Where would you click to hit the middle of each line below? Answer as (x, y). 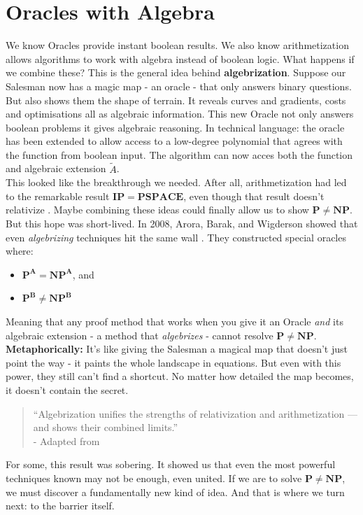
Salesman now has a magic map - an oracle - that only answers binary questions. (179, 86)
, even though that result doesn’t (254, 196)
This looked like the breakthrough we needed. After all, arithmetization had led (176, 182)
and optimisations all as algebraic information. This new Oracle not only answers (180, 114)
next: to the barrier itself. (60, 506)
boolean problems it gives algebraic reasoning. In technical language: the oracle (175, 127)
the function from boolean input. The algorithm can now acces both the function (179, 154)
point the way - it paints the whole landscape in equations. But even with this (173, 362)
